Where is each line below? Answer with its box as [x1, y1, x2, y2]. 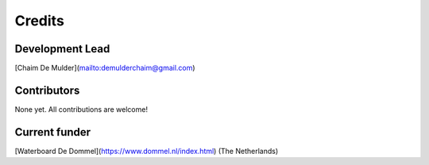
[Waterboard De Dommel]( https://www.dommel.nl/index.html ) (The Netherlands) [14, 146, 278, 155]
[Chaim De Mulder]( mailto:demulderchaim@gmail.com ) [14, 63, 195, 73]
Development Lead [14, 42, 110, 56]
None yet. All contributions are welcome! [14, 104, 149, 114]
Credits [14, 12, 65, 29]
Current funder [14, 125, 91, 139]
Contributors [14, 83, 80, 97]
